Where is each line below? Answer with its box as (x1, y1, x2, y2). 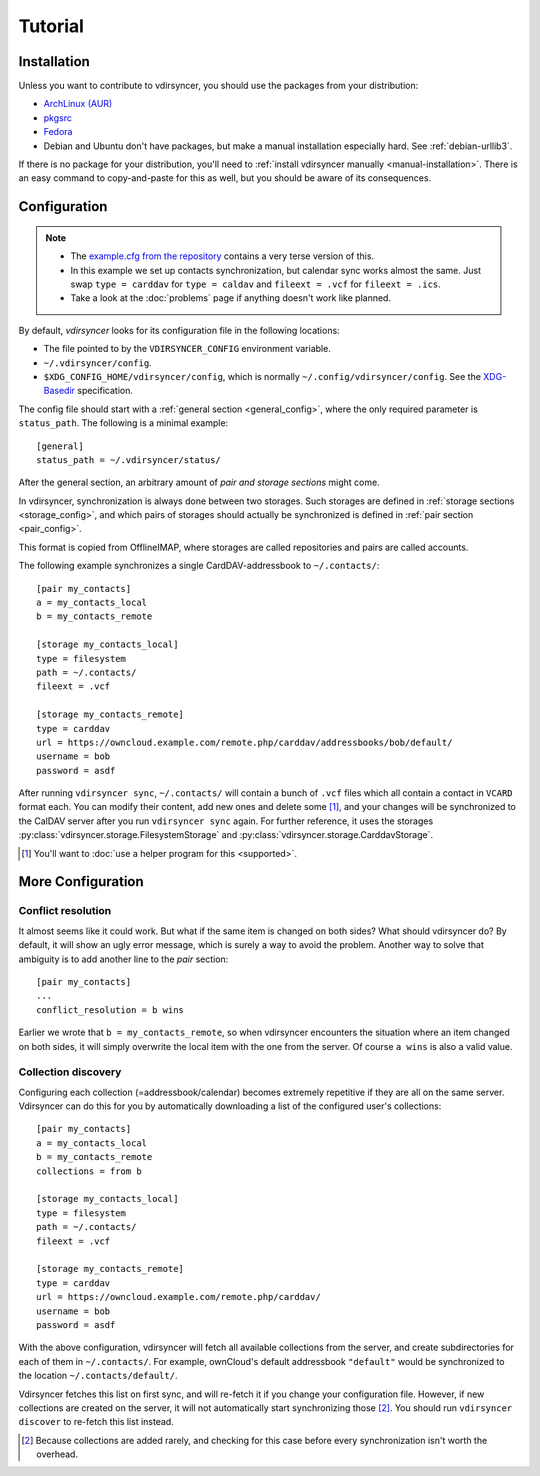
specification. (76, 385, 134, 397)
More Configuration (18, 873, 144, 890)
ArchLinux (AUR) (43, 98, 113, 110)
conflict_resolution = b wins (36, 1004, 185, 1015)
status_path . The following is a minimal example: (18, 417, 229, 429)
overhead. (36, 1448, 79, 1460)
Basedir (43, 385, 75, 397)
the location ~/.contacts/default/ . (18, 1370, 178, 1382)
